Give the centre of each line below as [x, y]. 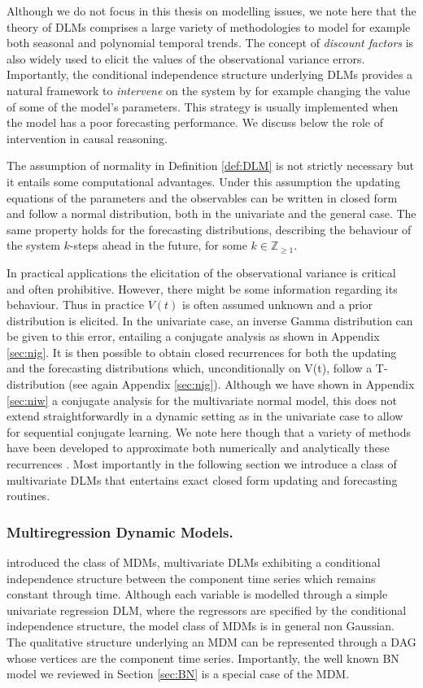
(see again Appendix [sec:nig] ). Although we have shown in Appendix [242, 384]
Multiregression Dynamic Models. [120, 531]
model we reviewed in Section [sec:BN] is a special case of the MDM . [178, 674]
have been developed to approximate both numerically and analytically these [198, 448]
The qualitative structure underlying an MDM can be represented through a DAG [211, 642]
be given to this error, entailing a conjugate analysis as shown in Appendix [193, 336]
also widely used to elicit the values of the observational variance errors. [186, 58]
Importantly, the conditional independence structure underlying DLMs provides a [210, 74]
